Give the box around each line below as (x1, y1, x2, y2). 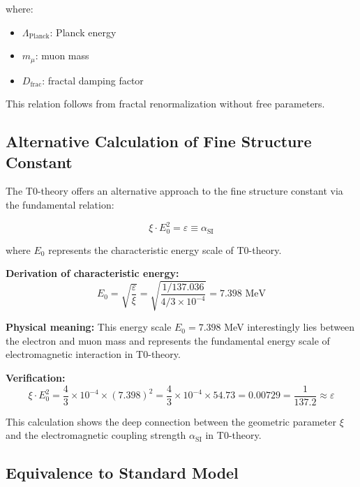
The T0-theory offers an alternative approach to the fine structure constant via (6, 183, 343, 198)
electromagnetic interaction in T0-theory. (6, 347, 181, 361)
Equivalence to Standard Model (6, 462, 239, 484)
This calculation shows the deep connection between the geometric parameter (6, 414, 336, 428)
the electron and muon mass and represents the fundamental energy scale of (6, 333, 330, 347)
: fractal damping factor (42, 73, 144, 87)
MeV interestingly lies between (224, 320, 355, 334)
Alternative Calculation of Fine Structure (6, 130, 312, 152)
